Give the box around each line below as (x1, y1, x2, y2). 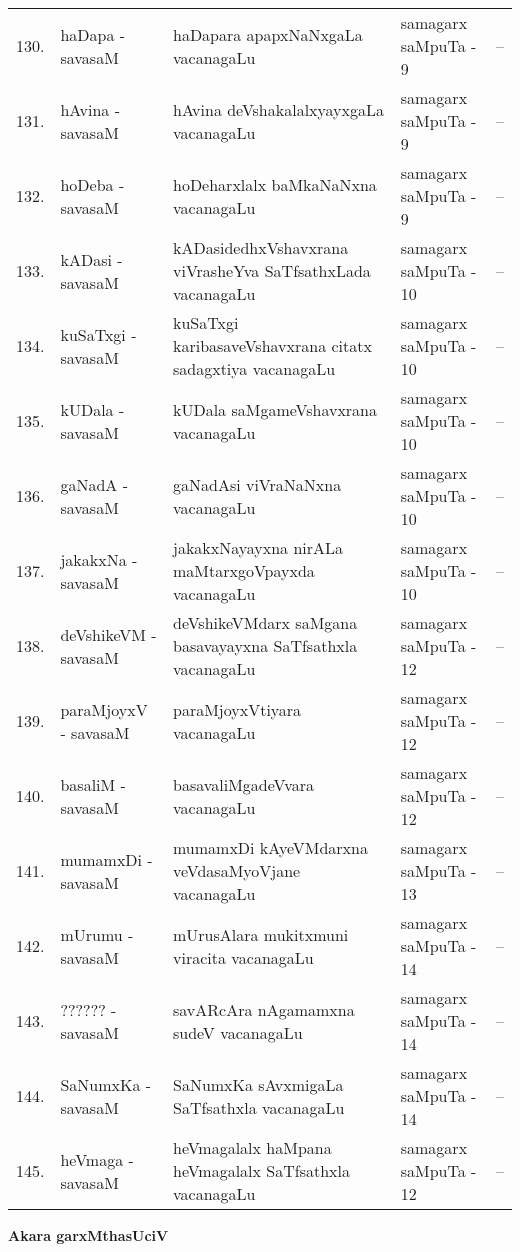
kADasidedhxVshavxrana (172, 236, 349, 259)
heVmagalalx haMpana (172, 1136, 332, 1159)
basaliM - (60, 772, 126, 796)
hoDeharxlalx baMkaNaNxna (172, 172, 377, 196)
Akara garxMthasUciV (8, 1225, 169, 1245)
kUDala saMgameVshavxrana (172, 397, 378, 421)
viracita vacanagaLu (172, 945, 314, 969)
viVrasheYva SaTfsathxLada (172, 259, 371, 282)
